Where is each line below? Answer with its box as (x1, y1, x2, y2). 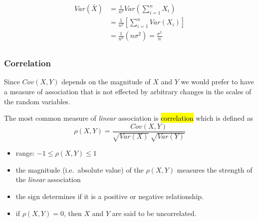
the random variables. (4, 96, 70, 106)
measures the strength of (177, 164, 253, 175)
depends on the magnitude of (61, 76, 151, 87)
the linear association (15, 174, 81, 185)
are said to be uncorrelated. (112, 208, 197, 218)
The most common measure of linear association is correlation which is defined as (4, 113, 254, 123)
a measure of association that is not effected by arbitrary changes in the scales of (4, 86, 252, 96)
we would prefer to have (181, 76, 254, 87)
